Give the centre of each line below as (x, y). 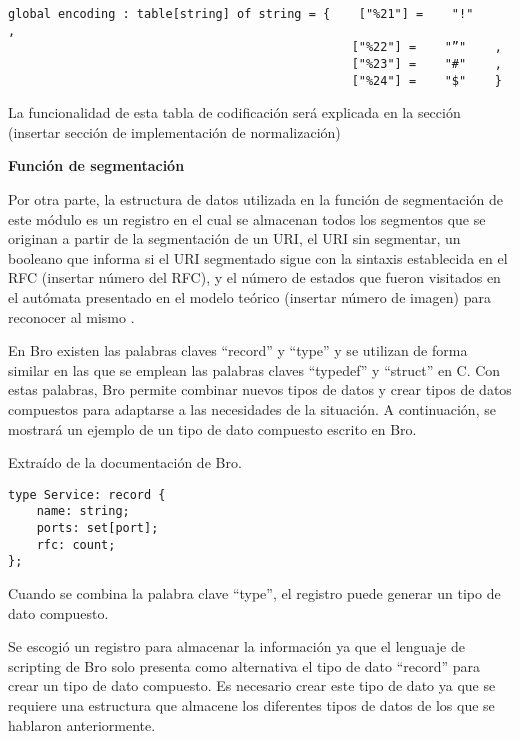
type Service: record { (87, 494)
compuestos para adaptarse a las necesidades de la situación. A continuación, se (252, 409)
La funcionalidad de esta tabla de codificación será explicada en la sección (234, 112)
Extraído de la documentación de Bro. (125, 462)
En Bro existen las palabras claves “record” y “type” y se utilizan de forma (238, 350)
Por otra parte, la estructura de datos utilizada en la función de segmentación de (255, 199)
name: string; (83, 511)
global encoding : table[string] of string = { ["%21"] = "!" (241, 14)
